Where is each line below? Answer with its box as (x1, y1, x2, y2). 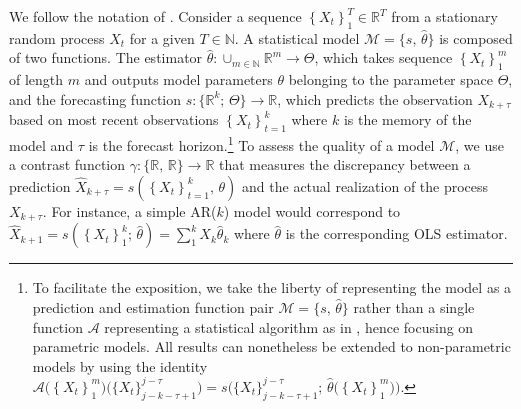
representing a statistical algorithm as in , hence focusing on (104, 316, 474, 337)
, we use (455, 134, 504, 155)
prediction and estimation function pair (32, 296, 274, 317)
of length (9, 69, 64, 90)
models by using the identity (32, 355, 208, 376)
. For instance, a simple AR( (42, 200, 217, 221)
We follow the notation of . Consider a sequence (9, 6, 302, 26)
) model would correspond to (223, 200, 401, 221)
